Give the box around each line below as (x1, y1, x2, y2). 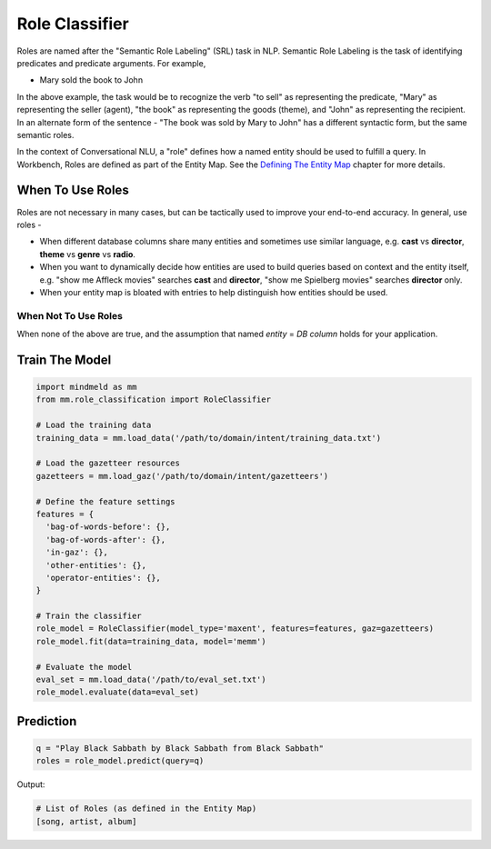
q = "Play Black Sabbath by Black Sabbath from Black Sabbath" (35, 744, 325, 754)
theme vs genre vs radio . (39, 248, 136, 259)
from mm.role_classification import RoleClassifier (35, 395, 272, 405)
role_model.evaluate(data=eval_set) (35, 687, 200, 697)
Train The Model (16, 352, 112, 367)
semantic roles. (16, 129, 75, 140)
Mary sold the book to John (39, 75, 144, 85)
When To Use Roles (16, 183, 129, 198)
